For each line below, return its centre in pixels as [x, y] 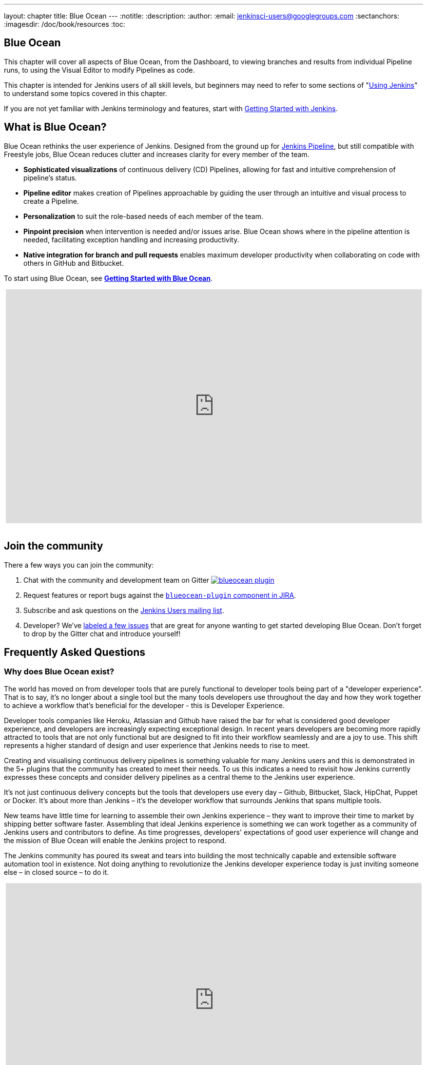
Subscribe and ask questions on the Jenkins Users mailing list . [124, 610]
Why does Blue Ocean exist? [59, 672]
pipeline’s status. [50, 177]
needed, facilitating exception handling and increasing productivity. [131, 239]
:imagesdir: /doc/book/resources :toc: [65, 24]
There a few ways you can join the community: [79, 565]
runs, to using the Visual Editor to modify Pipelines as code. [99, 70]
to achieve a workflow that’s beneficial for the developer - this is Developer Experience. [144, 705]
